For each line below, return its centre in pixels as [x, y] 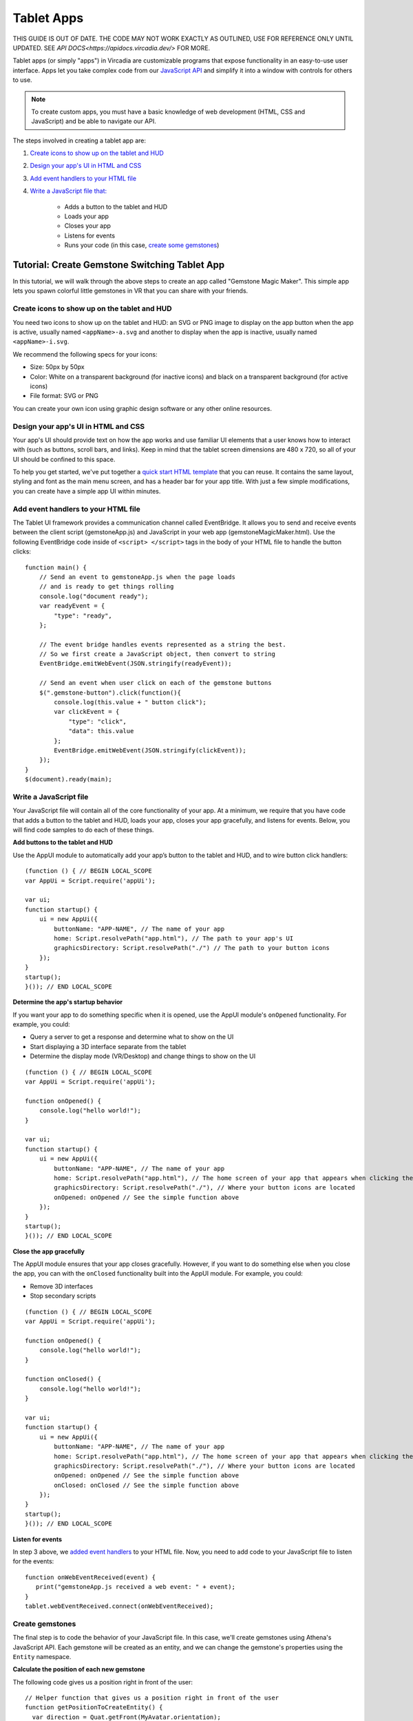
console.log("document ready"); [94, 596]
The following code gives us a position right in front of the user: [103, 1682]
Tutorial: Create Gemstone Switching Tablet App [119, 265]
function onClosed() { [63, 1379]
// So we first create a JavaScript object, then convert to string [157, 654]
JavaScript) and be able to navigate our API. [94, 121]
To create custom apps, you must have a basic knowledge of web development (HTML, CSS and [168, 112]
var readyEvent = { [72, 606]
